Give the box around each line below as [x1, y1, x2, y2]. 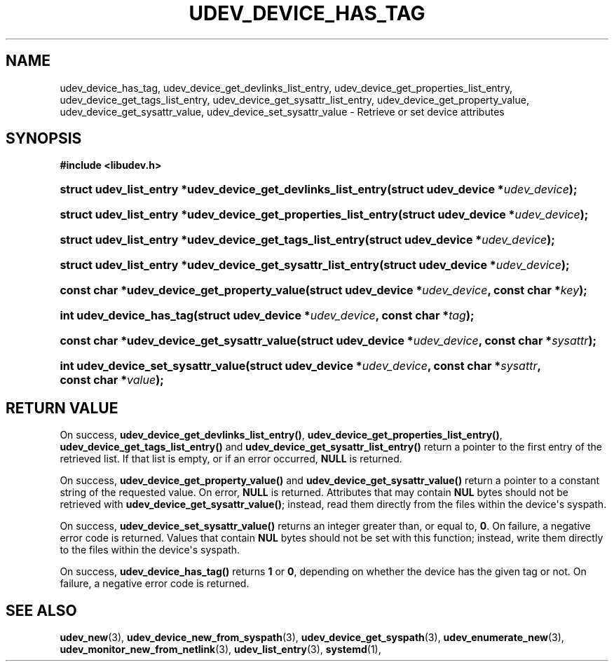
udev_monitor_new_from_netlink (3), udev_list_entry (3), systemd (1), [60, 643, 381, 656]
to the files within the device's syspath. [60, 544, 240, 556]
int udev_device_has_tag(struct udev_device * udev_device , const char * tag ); [60, 308, 475, 323]
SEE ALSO [6, 601, 77, 619]
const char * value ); [60, 373, 164, 387]
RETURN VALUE [6, 399, 118, 417]
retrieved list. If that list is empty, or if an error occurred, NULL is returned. [60, 453, 402, 465]
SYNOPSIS [6, 130, 82, 148]
